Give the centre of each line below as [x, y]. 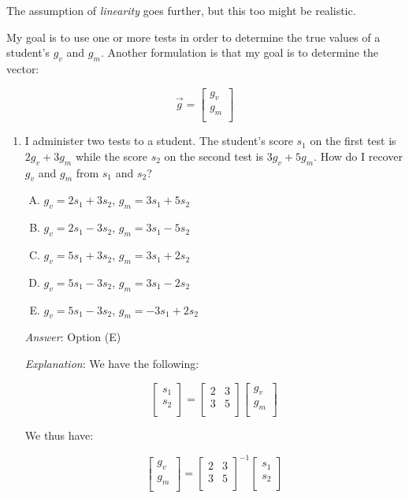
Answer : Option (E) [73, 337]
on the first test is [353, 141]
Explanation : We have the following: [112, 364]
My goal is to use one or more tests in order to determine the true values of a [193, 37]
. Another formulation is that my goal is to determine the [240, 52]
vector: [23, 68]
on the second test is [214, 156]
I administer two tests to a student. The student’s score [159, 141]
